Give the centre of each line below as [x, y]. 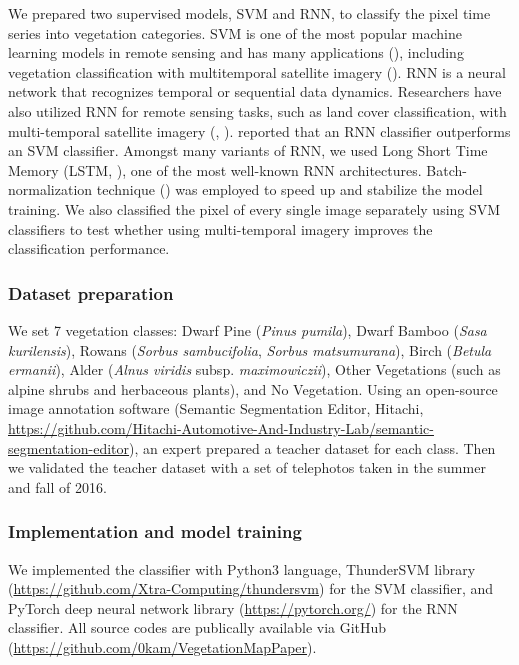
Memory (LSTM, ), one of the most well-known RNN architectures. [215, 169]
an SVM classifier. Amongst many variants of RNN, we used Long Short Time [248, 150]
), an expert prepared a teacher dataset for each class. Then [312, 447]
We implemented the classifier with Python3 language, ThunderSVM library [242, 568]
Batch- [446, 169]
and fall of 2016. [57, 486]
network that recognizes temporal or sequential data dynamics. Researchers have [255, 91]
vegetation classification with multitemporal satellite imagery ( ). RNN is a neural [257, 71]
